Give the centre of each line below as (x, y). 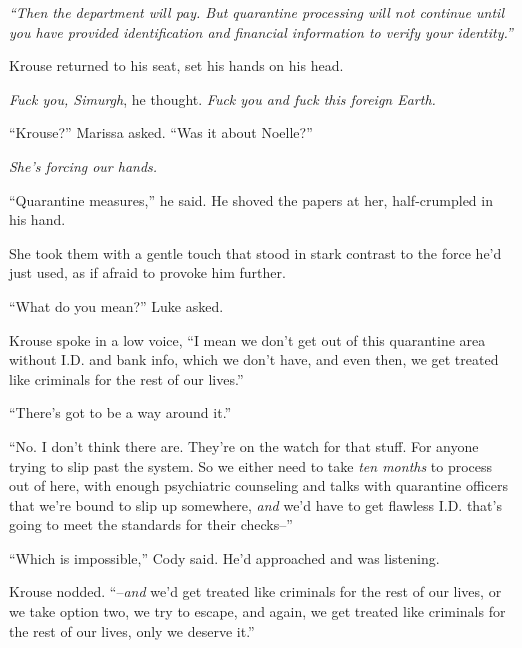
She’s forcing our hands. (83, 165)
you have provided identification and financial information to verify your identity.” (261, 31)
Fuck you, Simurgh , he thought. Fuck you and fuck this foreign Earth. (222, 98)
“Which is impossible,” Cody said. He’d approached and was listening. (224, 557)
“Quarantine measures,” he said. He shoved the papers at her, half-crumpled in (251, 199)
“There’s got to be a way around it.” (120, 412)
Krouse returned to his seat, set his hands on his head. (176, 65)
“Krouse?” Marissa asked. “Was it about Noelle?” (161, 132)
